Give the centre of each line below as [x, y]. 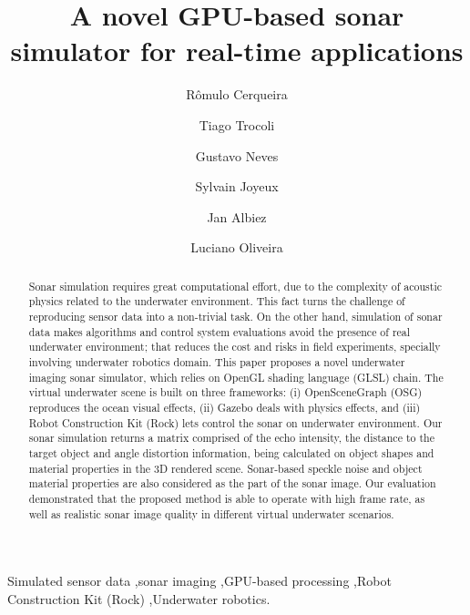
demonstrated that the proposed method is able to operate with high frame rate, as [227, 498]
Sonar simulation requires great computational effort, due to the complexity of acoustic [235, 286]
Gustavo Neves [237, 155]
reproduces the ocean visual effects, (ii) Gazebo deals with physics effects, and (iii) [225, 407]
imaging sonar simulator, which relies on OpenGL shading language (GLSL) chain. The [236, 377]
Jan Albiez [237, 216]
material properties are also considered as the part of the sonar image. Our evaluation [232, 483]
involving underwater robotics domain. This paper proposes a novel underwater [217, 361]
